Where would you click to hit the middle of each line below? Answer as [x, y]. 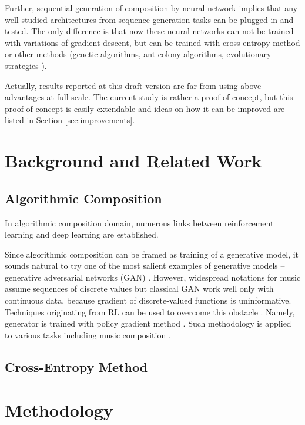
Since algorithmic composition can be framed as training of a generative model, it [152, 254]
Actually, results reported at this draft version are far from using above [133, 85]
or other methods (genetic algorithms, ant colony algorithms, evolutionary [138, 54]
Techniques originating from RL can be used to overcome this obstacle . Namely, [150, 312]
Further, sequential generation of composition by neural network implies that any [151, 8]
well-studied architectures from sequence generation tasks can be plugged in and [149, 19]
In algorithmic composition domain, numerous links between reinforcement [139, 223]
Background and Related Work [133, 161]
